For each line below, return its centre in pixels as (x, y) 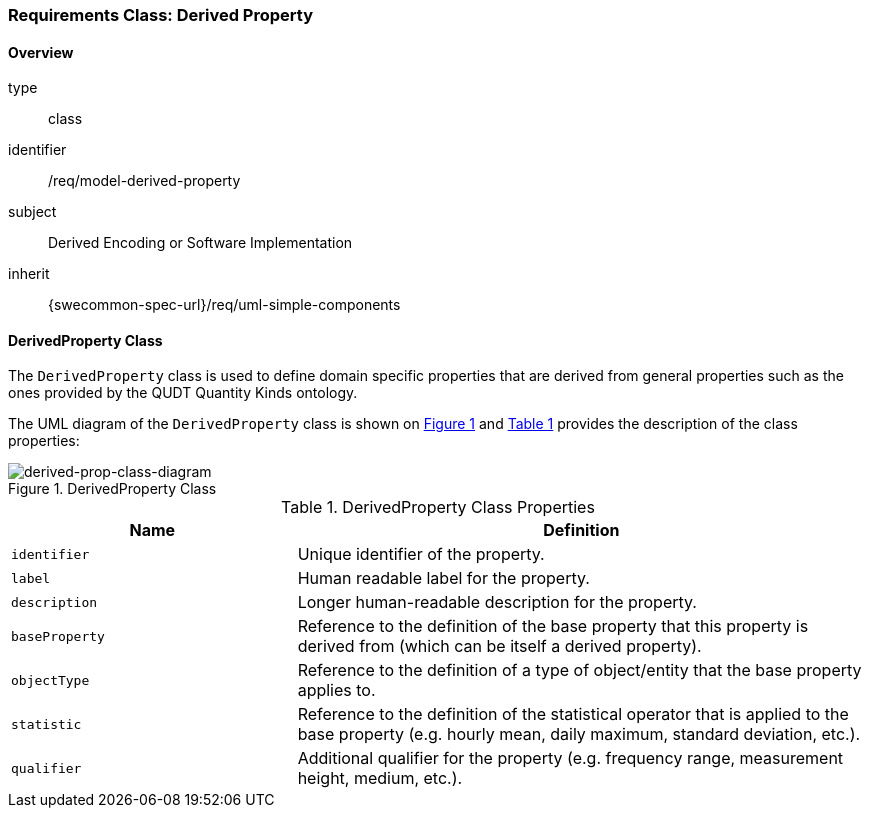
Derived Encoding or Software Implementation (200, 243)
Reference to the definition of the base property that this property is (553, 626)
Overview (41, 52)
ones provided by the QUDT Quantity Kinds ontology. (183, 393)
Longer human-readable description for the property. (497, 602)
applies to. (336, 690)
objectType (50, 680)
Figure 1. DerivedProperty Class (112, 489)
